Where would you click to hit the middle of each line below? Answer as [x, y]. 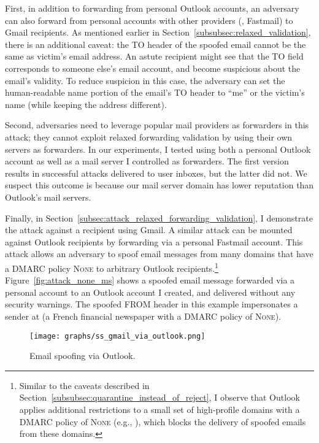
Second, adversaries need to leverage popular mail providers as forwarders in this [157, 125]
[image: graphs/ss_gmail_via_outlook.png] [117, 336]
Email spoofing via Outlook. [83, 356]
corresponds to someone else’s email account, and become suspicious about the [153, 68]
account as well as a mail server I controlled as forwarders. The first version [147, 161]
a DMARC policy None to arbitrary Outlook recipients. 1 [112, 267]
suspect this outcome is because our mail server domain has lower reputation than [159, 185]
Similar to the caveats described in [84, 385]
